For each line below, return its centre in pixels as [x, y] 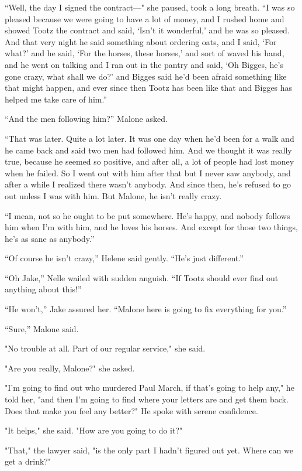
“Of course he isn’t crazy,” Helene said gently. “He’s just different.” [124, 258]
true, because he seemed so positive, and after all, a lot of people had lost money [150, 161]
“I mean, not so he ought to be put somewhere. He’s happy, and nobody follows [147, 215]
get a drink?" [28, 461]
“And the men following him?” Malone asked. [86, 119]
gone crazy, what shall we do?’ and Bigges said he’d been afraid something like [146, 76]
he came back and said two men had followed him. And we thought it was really [148, 150]
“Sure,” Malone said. [42, 328]
